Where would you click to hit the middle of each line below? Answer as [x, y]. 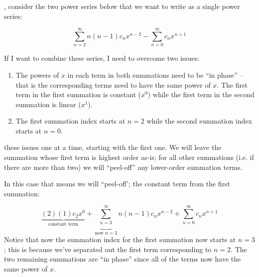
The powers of [37, 74]
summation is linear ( [48, 104]
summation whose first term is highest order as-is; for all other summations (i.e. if [129, 157]
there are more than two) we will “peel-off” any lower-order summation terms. [123, 167]
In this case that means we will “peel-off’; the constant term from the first [117, 184]
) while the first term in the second [201, 94]
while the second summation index [199, 121]
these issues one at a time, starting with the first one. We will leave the [113, 147]
